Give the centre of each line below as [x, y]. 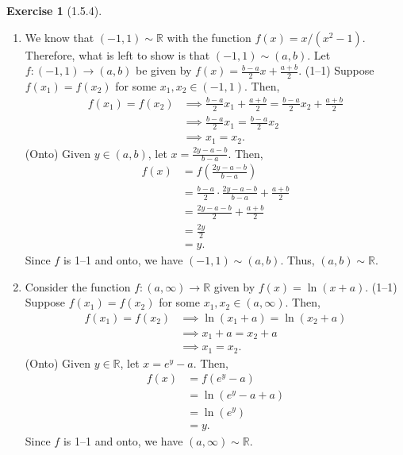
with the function [209, 37]
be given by [164, 70]
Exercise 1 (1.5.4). [54, 10]
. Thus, [297, 260]
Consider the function [78, 286]
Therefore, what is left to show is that [117, 54]
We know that [59, 37]
